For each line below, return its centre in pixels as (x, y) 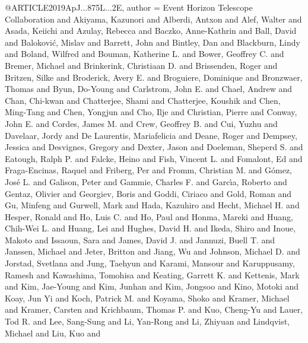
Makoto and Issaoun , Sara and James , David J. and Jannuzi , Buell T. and (140, 239)
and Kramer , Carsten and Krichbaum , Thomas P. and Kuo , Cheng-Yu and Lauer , (154, 309)
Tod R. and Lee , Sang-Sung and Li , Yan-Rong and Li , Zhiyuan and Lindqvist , (147, 321)
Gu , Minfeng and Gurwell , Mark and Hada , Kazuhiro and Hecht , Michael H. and (152, 205)
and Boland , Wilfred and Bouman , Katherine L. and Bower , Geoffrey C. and (145, 54)
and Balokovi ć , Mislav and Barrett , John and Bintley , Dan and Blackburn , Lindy (153, 42)
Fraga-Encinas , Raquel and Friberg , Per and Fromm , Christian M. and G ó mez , (149, 170)
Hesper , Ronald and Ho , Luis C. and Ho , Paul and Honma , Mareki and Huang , (149, 216)
